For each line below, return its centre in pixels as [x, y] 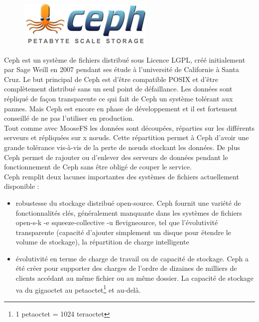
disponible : [22, 186]
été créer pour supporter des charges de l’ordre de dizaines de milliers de [126, 268]
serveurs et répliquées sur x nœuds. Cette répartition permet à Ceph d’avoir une [127, 137]
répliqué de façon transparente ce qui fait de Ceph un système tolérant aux [119, 98]
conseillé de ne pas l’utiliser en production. [69, 118]
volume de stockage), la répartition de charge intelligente [102, 242]
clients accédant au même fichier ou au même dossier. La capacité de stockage [135, 278]
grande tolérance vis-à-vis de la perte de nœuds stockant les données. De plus [122, 147]
